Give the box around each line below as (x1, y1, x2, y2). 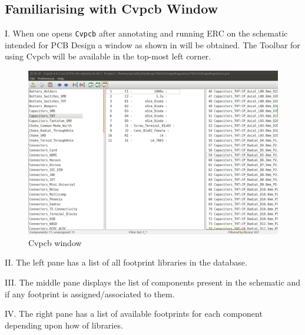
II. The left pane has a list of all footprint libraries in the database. (5, 256, 247, 268)
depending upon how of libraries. (5, 319, 123, 331)
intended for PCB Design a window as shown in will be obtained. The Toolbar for (5, 38, 300, 51)
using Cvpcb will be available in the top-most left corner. (5, 50, 211, 62)
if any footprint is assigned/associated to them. (5, 287, 175, 300)
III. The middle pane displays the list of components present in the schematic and (5, 276, 301, 288)
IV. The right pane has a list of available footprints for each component (5, 307, 263, 320)
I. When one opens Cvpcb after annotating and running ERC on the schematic (5, 27, 288, 39)
